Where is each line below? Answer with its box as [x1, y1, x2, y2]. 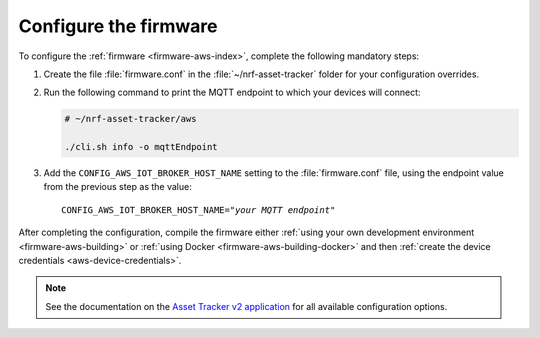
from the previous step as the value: [43, 181, 192, 193]
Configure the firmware [18, 15, 219, 37]
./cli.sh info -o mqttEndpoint [64, 141, 219, 153]
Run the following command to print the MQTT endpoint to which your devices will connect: [43, 86, 421, 99]
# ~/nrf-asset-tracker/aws [64, 113, 197, 125]
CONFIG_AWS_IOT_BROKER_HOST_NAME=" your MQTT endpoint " [61, 204, 336, 215]
